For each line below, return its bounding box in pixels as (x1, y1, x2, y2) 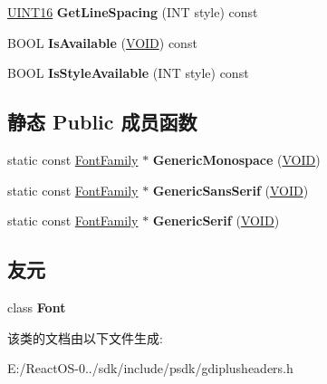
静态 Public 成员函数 (7, 108, 197, 136)
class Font (7, 297, 66, 316)
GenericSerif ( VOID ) (152, 211, 280, 230)
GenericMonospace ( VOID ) (152, 149, 321, 168)
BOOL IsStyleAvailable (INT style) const (7, 63, 249, 82)
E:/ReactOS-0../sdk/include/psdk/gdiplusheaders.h (7, 359, 293, 378)
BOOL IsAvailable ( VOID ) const (7, 33, 197, 52)
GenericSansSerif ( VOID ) (152, 180, 309, 199)
